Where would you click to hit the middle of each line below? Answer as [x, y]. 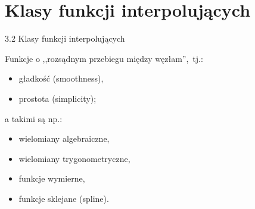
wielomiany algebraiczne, [64, 138]
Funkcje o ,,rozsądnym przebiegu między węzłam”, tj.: [104, 58]
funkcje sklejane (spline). [64, 198]
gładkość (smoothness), [61, 78]
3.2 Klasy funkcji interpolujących [65, 38]
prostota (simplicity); [57, 98]
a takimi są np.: [34, 118]
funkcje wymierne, [52, 178]
